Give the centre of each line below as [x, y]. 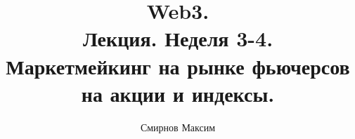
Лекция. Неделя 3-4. [178, 38]
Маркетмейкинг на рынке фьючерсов [178, 66]
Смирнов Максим [178, 127]
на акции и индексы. [178, 93]
